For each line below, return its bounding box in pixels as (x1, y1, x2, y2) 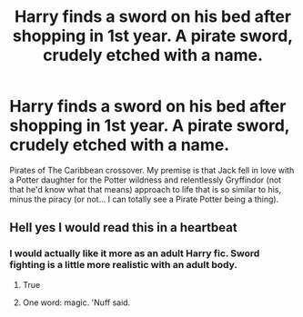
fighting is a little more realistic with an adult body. (9, 259, 238, 272)
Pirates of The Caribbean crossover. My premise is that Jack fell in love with (9, 164, 295, 175)
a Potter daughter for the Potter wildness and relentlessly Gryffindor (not (9, 174, 282, 185)
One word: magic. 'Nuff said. (22, 297, 131, 308)
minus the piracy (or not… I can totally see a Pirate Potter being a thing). (9, 193, 279, 204)
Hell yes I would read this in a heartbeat (9, 220, 238, 235)
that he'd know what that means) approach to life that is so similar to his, (9, 183, 282, 194)
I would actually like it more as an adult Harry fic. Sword (9, 247, 260, 260)
